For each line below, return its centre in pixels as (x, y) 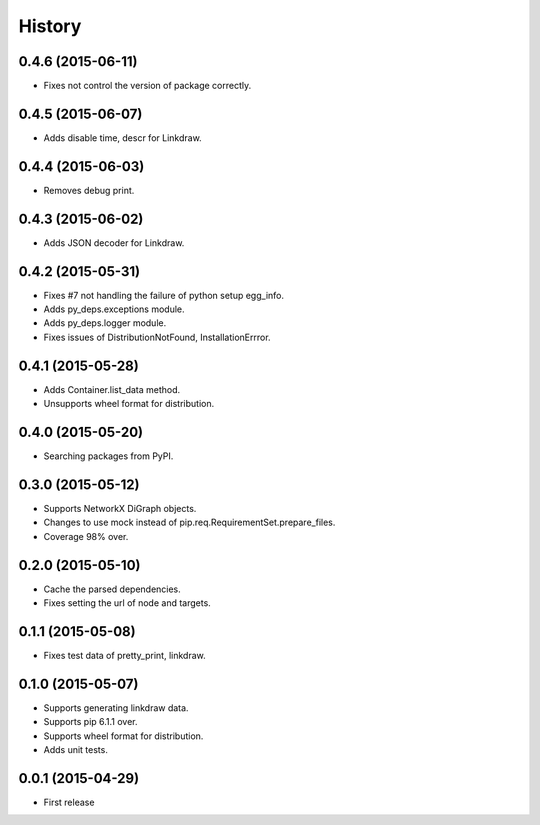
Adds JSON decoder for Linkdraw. (114, 242)
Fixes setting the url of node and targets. (127, 603)
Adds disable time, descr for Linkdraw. (122, 137)
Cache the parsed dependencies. (112, 589)
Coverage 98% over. (86, 536)
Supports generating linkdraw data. (116, 707)
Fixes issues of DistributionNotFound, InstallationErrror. (157, 337)
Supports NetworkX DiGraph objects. (120, 508)
